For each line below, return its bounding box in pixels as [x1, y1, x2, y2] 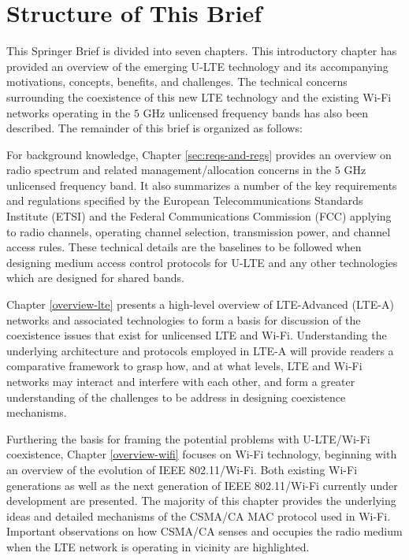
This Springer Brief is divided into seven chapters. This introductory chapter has [6, 43, 397, 59]
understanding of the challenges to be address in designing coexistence [6, 388, 346, 405]
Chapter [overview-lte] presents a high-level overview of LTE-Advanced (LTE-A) [6, 296, 394, 313]
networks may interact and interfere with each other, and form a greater [6, 373, 355, 389]
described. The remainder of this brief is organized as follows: [6, 120, 303, 136]
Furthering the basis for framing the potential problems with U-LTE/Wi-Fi [6, 430, 370, 447]
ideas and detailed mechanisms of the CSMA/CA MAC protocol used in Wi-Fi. [6, 507, 391, 524]
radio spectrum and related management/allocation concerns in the [6, 161, 332, 178]
